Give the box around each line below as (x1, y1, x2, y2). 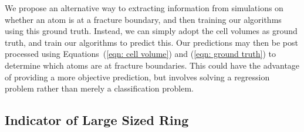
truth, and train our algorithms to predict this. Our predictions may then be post (5, 36, 298, 48)
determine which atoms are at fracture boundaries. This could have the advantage (5, 59, 300, 71)
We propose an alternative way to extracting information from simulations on (5, 2, 283, 13)
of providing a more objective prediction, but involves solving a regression (5, 70, 270, 83)
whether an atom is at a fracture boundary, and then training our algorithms (5, 13, 282, 25)
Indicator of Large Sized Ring (5, 111, 189, 129)
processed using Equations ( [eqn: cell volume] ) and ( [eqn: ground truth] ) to (5, 48, 276, 60)
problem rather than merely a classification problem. (5, 82, 194, 94)
